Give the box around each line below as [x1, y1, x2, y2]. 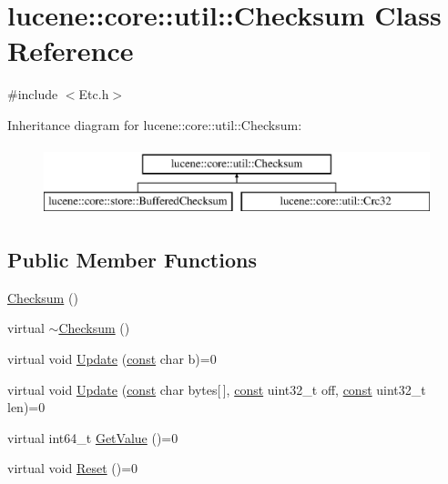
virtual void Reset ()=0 [7, 459, 138, 478]
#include [7, 85, 58, 104]
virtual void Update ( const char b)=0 [7, 349, 217, 368]
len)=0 [7, 398, 46, 417]
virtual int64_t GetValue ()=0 [7, 428, 178, 447]
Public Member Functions [7, 246, 257, 274]
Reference [7, 32, 134, 69]
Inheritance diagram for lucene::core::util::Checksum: [7, 115, 302, 134]
